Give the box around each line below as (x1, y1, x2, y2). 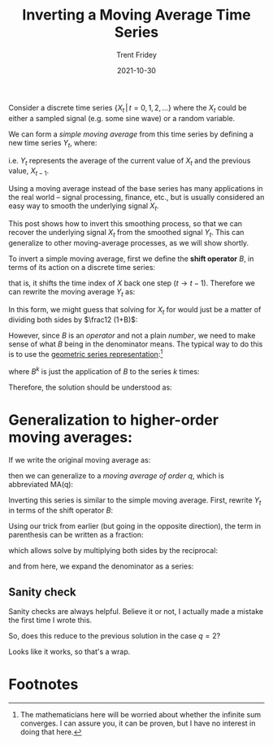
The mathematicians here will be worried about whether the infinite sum (19, 710, 262, 720)
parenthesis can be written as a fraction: (8, 530, 144, 540)
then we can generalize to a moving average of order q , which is (8, 470, 225, 481)
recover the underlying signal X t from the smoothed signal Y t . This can (8, 227, 245, 239)
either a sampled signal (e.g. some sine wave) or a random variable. (8, 113, 236, 123)
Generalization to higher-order (8, 411, 219, 429)
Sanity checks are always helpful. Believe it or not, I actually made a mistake (8, 607, 264, 616)
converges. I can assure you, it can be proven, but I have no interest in (19, 718, 256, 729)
